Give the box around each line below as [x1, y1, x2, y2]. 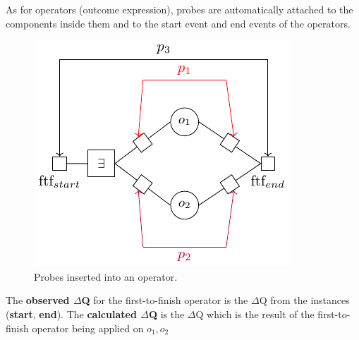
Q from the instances [259, 293, 350, 308]
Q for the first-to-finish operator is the [81, 293, 248, 308]
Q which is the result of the [195, 306, 315, 321]
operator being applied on [32, 320, 144, 335]
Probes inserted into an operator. [34, 269, 178, 284]
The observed [6, 293, 70, 308]
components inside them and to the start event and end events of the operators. [6, 16, 351, 30]
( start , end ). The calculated [6, 306, 137, 321]
